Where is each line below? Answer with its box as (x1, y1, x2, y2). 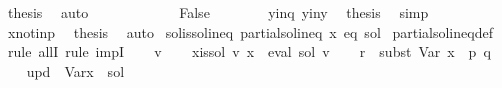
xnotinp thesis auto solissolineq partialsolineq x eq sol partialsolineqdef (7, 21, 493, 42)
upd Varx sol (26, 60, 125, 81)
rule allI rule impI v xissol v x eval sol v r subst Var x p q (7, 41, 491, 62)
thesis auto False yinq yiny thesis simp (7, 2, 429, 22)
